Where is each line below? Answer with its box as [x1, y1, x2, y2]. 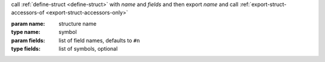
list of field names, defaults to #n [58, 36, 140, 44]
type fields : [11, 45, 41, 52]
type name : [11, 29, 40, 36]
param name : [11, 20, 45, 27]
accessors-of [11, 9, 45, 16]
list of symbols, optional [58, 45, 118, 52]
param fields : [11, 36, 45, 44]
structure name [58, 20, 97, 27]
